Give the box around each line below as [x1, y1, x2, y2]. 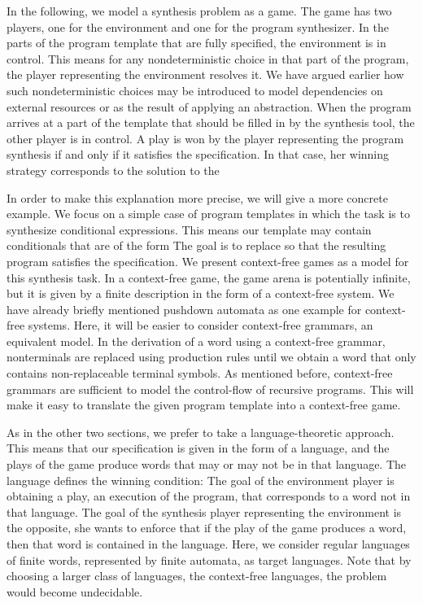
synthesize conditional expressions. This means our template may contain [7, 221, 372, 238]
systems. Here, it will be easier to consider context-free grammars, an [28, 317, 373, 334]
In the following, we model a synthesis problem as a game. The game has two [7, 2, 392, 19]
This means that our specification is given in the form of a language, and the [7, 439, 390, 457]
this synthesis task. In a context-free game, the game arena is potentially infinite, [7, 269, 411, 286]
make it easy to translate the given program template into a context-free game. [7, 396, 401, 413]
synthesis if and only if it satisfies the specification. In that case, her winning [7, 146, 390, 163]
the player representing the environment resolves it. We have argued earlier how [7, 66, 404, 83]
